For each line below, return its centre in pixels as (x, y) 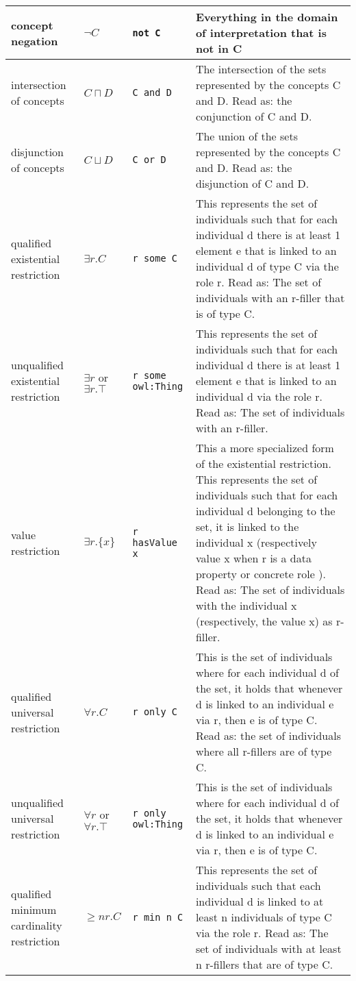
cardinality (37, 925)
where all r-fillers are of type (264, 751)
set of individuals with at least (268, 948)
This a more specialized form (265, 448)
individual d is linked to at (259, 901)
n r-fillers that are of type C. (264, 964)
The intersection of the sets (261, 69)
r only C (155, 712)
